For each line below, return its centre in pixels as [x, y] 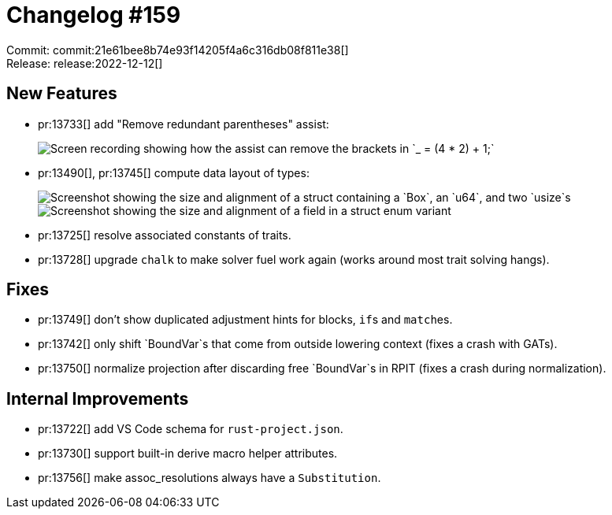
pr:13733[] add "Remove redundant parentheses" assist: [184, 124]
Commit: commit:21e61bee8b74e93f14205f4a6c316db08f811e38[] [178, 50]
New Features [62, 94]
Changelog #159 [94, 15]
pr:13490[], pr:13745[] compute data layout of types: [174, 172]
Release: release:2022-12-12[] [85, 63]
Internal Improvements [98, 398]
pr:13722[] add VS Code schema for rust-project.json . [191, 429]
